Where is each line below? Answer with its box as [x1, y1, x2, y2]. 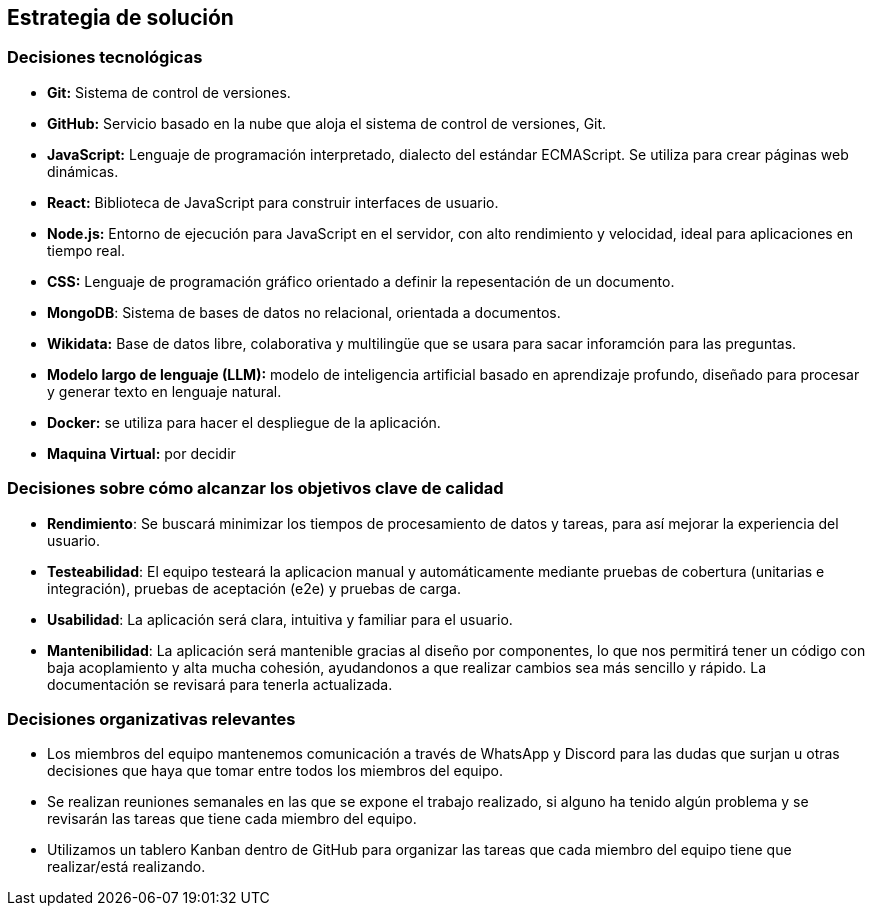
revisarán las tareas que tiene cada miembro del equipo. [47, 810, 417, 828]
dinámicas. [47, 162, 119, 180]
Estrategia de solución [7, 5, 234, 30]
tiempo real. [47, 241, 125, 259]
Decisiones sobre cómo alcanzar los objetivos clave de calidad [7, 478, 504, 499]
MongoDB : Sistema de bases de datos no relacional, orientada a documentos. [47, 303, 561, 321]
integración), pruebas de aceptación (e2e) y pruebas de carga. [47, 579, 461, 597]
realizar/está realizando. [47, 858, 206, 876]
